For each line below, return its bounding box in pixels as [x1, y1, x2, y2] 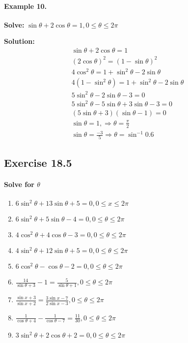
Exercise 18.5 [4, 155, 72, 170]
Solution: [4, 36, 35, 46]
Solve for [4, 179, 34, 189]
